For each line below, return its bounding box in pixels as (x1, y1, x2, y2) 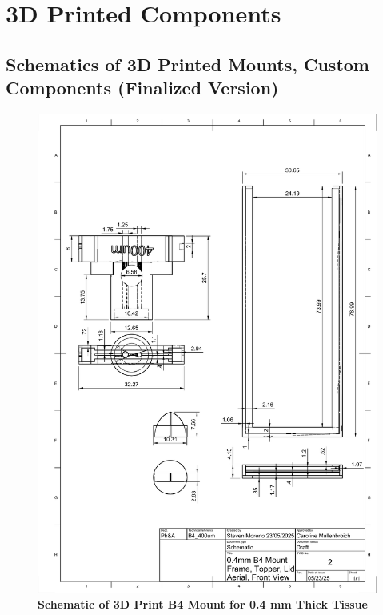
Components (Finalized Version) (6, 75, 279, 100)
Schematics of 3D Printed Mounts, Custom (6, 51, 369, 76)
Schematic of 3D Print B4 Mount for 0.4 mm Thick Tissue (38, 596, 368, 613)
